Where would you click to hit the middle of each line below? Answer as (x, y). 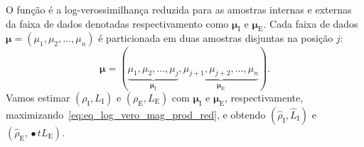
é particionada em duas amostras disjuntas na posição (216, 38)
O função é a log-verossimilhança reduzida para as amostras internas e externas (179, 9)
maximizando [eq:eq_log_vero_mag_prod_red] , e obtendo (136, 114)
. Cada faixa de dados (311, 23)
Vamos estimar (38, 97)
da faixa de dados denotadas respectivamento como (117, 23)
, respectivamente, (264, 97)
